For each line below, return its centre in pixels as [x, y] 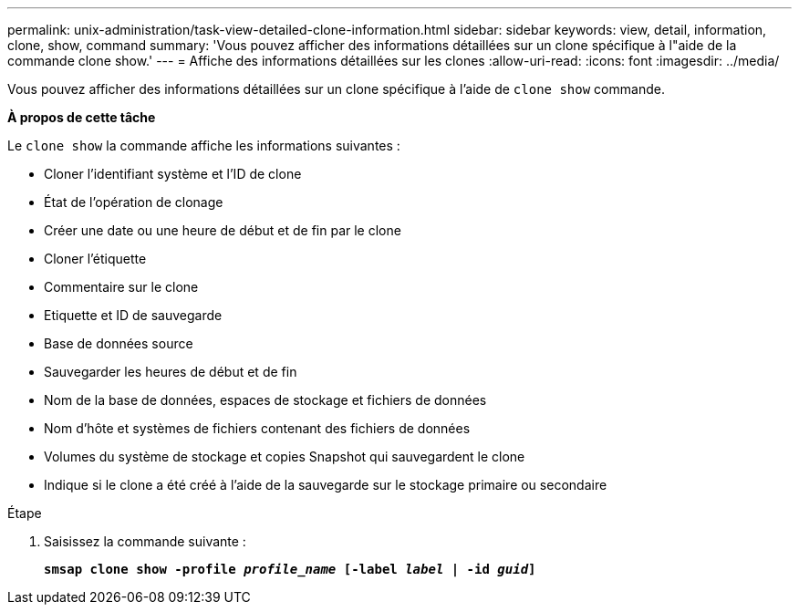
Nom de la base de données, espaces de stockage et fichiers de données [265, 400]
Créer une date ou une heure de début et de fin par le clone [223, 230]
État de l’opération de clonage [134, 202]
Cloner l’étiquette [95, 259]
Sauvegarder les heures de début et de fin [171, 372]
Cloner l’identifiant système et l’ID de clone [173, 174]
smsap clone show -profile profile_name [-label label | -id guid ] [290, 569]
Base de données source [119, 343]
